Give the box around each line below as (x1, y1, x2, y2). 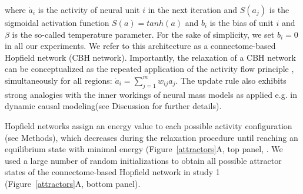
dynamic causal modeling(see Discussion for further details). (5, 100, 222, 112)
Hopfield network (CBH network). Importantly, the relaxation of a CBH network (5, 51, 296, 63)
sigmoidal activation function (5, 17, 109, 28)
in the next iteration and (148, 4, 238, 15)
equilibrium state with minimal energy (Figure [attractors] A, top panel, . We (5, 143, 283, 155)
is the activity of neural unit (38, 4, 140, 15)
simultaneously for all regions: (5, 74, 112, 86)
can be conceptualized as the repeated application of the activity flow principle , (5, 63, 294, 75)
